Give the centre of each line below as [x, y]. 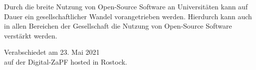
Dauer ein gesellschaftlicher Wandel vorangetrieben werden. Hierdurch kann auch [128, 16]
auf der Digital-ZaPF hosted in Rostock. [66, 61]
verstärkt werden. [31, 35]
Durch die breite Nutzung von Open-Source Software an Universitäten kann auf [126, 6]
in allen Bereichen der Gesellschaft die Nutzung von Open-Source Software [118, 26]
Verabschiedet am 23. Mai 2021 [52, 52]
